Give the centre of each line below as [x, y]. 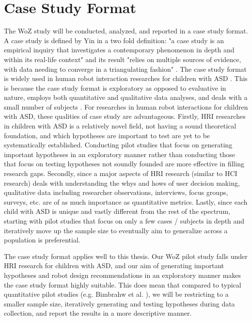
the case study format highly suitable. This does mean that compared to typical [123, 284]
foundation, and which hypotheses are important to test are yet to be [107, 135]
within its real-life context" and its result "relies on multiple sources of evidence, [123, 59]
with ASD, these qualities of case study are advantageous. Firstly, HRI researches [125, 116]
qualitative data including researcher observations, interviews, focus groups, [116, 192]
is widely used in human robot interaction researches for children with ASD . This [126, 78]
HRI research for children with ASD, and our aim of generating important [114, 265]
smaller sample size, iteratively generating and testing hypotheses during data [119, 303]
